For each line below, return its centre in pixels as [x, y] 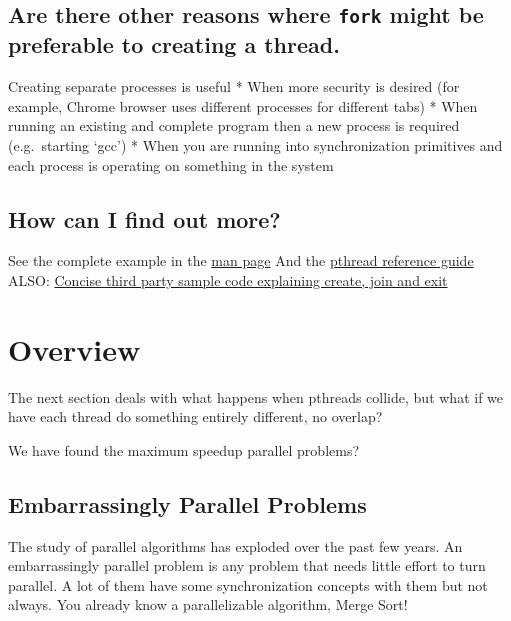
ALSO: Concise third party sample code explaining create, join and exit [228, 279]
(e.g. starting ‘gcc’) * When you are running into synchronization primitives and [255, 144]
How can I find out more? [144, 218]
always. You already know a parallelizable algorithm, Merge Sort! [208, 604]
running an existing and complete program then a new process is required [234, 125]
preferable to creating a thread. [174, 44]
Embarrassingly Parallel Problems [187, 503]
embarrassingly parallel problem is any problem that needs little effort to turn [247, 565]
